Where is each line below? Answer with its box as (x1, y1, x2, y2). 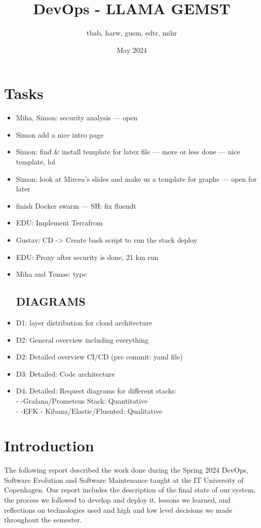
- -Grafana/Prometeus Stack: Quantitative (16, 395, 148, 406)
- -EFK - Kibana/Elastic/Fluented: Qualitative (16, 405, 163, 416)
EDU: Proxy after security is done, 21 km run (16, 251, 159, 262)
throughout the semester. (4, 514, 82, 525)
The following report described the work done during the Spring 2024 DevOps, (4, 465, 249, 475)
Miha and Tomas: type (16, 269, 87, 279)
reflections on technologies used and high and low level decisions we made (4, 504, 233, 515)
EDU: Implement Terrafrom (16, 217, 103, 228)
